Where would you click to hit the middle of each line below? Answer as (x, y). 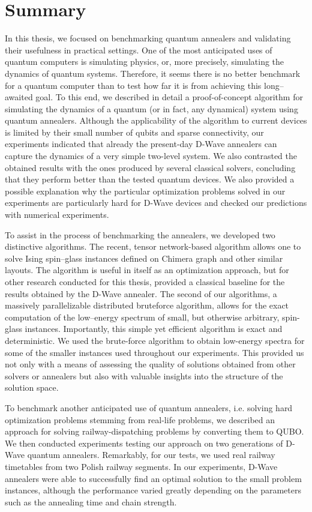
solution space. (32, 387)
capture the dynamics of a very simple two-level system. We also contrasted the (151, 156)
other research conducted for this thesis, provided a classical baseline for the (145, 282)
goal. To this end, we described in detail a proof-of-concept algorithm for (169, 97)
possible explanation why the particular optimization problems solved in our (145, 191)
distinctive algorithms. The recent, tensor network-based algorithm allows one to (153, 246)
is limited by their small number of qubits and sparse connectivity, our (134, 132)
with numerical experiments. (57, 215)
